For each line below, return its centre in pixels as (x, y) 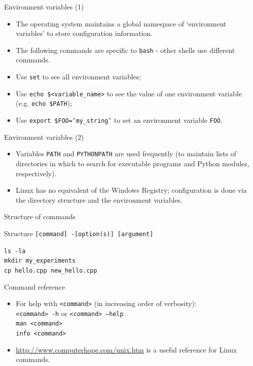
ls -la (15, 251)
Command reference (34, 286)
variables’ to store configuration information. (84, 33)
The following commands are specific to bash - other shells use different (125, 50)
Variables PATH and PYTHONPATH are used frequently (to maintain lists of (126, 154)
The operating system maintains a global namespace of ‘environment (121, 23)
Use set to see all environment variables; (78, 77)
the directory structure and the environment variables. (99, 199)
